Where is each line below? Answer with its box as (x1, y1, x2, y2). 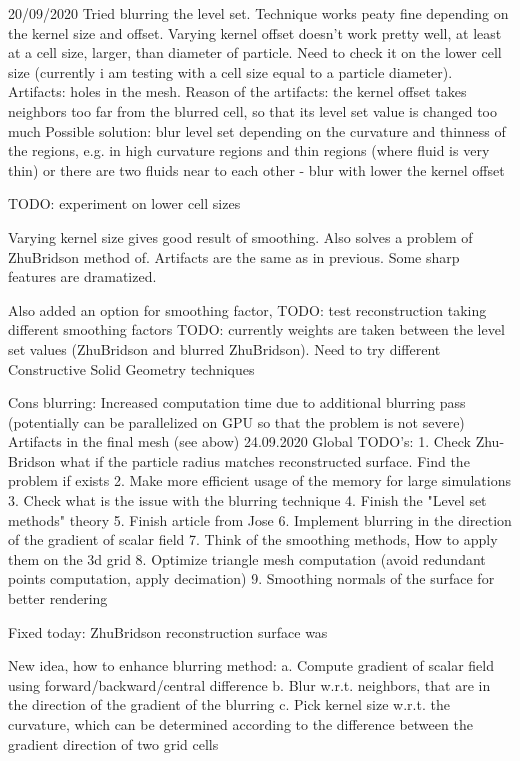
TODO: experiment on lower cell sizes (8, 193, 241, 214)
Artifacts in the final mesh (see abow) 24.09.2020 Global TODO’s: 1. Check (8, 431, 472, 452)
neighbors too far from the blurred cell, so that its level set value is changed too (8, 100, 498, 121)
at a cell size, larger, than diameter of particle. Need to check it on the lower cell (8, 42, 502, 63)
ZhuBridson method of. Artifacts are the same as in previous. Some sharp (8, 246, 460, 267)
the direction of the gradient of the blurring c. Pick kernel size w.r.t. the (8, 694, 450, 715)
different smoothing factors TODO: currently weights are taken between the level (8, 319, 505, 340)
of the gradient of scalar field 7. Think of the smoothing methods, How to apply (8, 529, 498, 550)
